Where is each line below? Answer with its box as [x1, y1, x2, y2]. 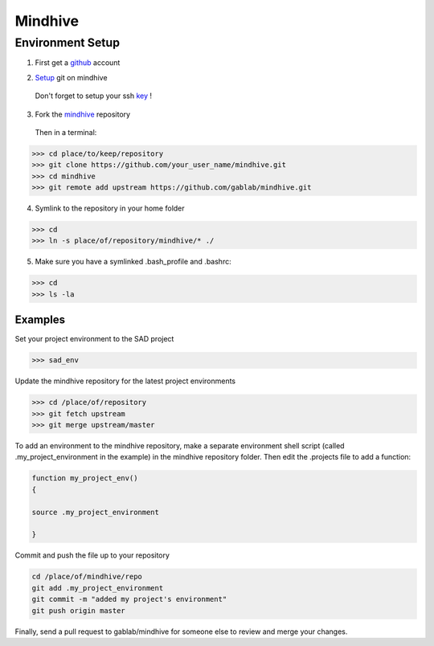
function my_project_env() [31, 474, 138, 483]
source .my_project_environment [31, 507, 160, 517]
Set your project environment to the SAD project [14, 334, 174, 344]
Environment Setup [14, 35, 121, 50]
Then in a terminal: [35, 127, 97, 137]
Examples [14, 313, 66, 327]
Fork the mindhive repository [35, 109, 131, 119]
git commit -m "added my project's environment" [31, 595, 227, 604]
